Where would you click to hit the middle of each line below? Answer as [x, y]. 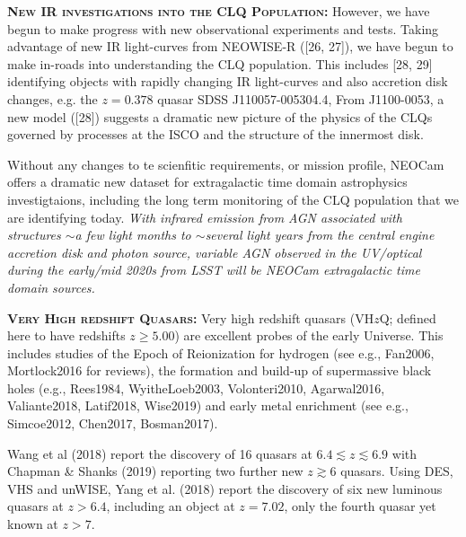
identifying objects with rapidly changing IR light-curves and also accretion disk [228, 81]
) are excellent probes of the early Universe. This [309, 335]
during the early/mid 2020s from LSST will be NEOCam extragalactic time [214, 270]
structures [34, 235]
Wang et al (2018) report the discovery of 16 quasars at [160, 453]
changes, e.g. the [53, 98]
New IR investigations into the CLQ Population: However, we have [219, 11]
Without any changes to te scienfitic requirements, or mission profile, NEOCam [226, 164]
